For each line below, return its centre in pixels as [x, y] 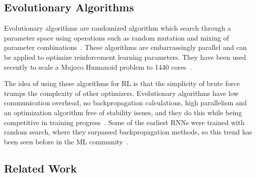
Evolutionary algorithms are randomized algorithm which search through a [118, 28]
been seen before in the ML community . [66, 141]
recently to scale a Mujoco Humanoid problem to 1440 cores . [98, 66]
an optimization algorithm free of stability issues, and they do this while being [123, 112]
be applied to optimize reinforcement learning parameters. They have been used [125, 57]
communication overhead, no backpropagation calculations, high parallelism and [126, 103]
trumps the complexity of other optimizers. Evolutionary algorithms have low [121, 93]
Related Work [41, 168]
